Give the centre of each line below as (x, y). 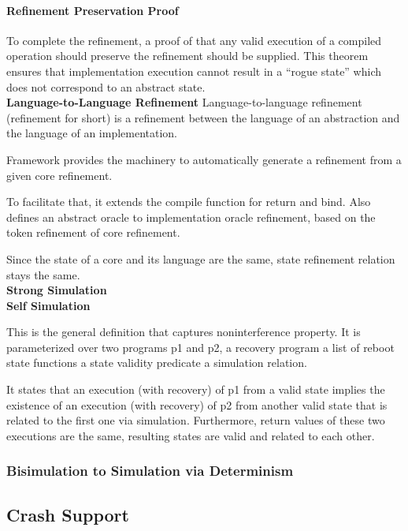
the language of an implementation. (92, 133)
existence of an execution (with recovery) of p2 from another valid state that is (197, 404)
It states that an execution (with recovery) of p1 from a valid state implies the (196, 389)
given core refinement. (59, 175)
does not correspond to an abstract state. (106, 86)
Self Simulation (48, 305)
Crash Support (68, 514)
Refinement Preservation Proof (93, 10)
